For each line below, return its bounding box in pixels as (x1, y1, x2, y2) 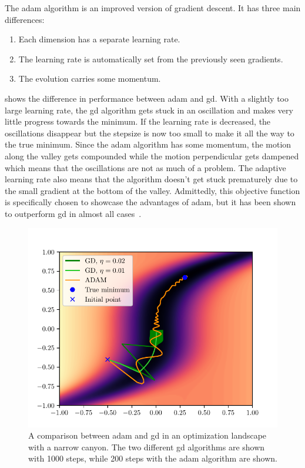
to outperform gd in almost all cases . (5, 207, 142, 219)
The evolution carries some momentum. (18, 72, 161, 85)
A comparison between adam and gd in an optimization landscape (28, 429, 267, 442)
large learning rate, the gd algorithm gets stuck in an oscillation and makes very (5, 103, 293, 116)
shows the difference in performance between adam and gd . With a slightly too (5, 92, 289, 104)
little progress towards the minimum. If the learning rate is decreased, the (5, 115, 271, 128)
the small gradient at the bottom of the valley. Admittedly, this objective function (5, 184, 300, 196)
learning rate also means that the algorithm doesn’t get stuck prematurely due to (5, 173, 298, 185)
